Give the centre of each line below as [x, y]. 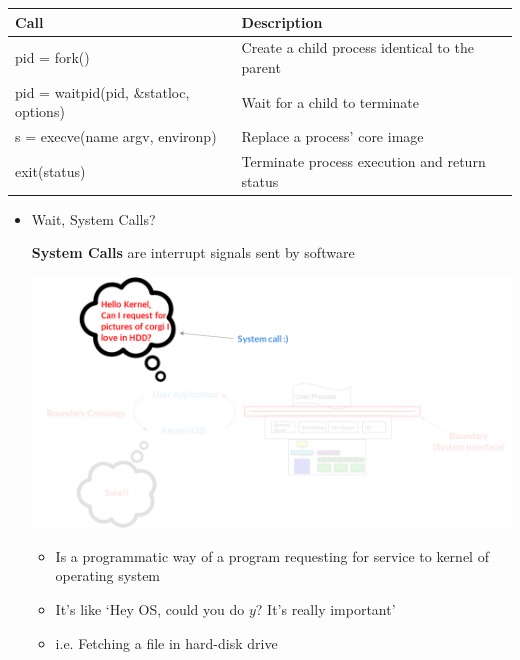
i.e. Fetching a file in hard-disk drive [166, 642]
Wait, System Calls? [93, 218]
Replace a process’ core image [332, 136]
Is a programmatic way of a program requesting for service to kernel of [272, 555]
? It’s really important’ [325, 609]
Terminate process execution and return [363, 161]
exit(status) [50, 170]
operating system [108, 575]
